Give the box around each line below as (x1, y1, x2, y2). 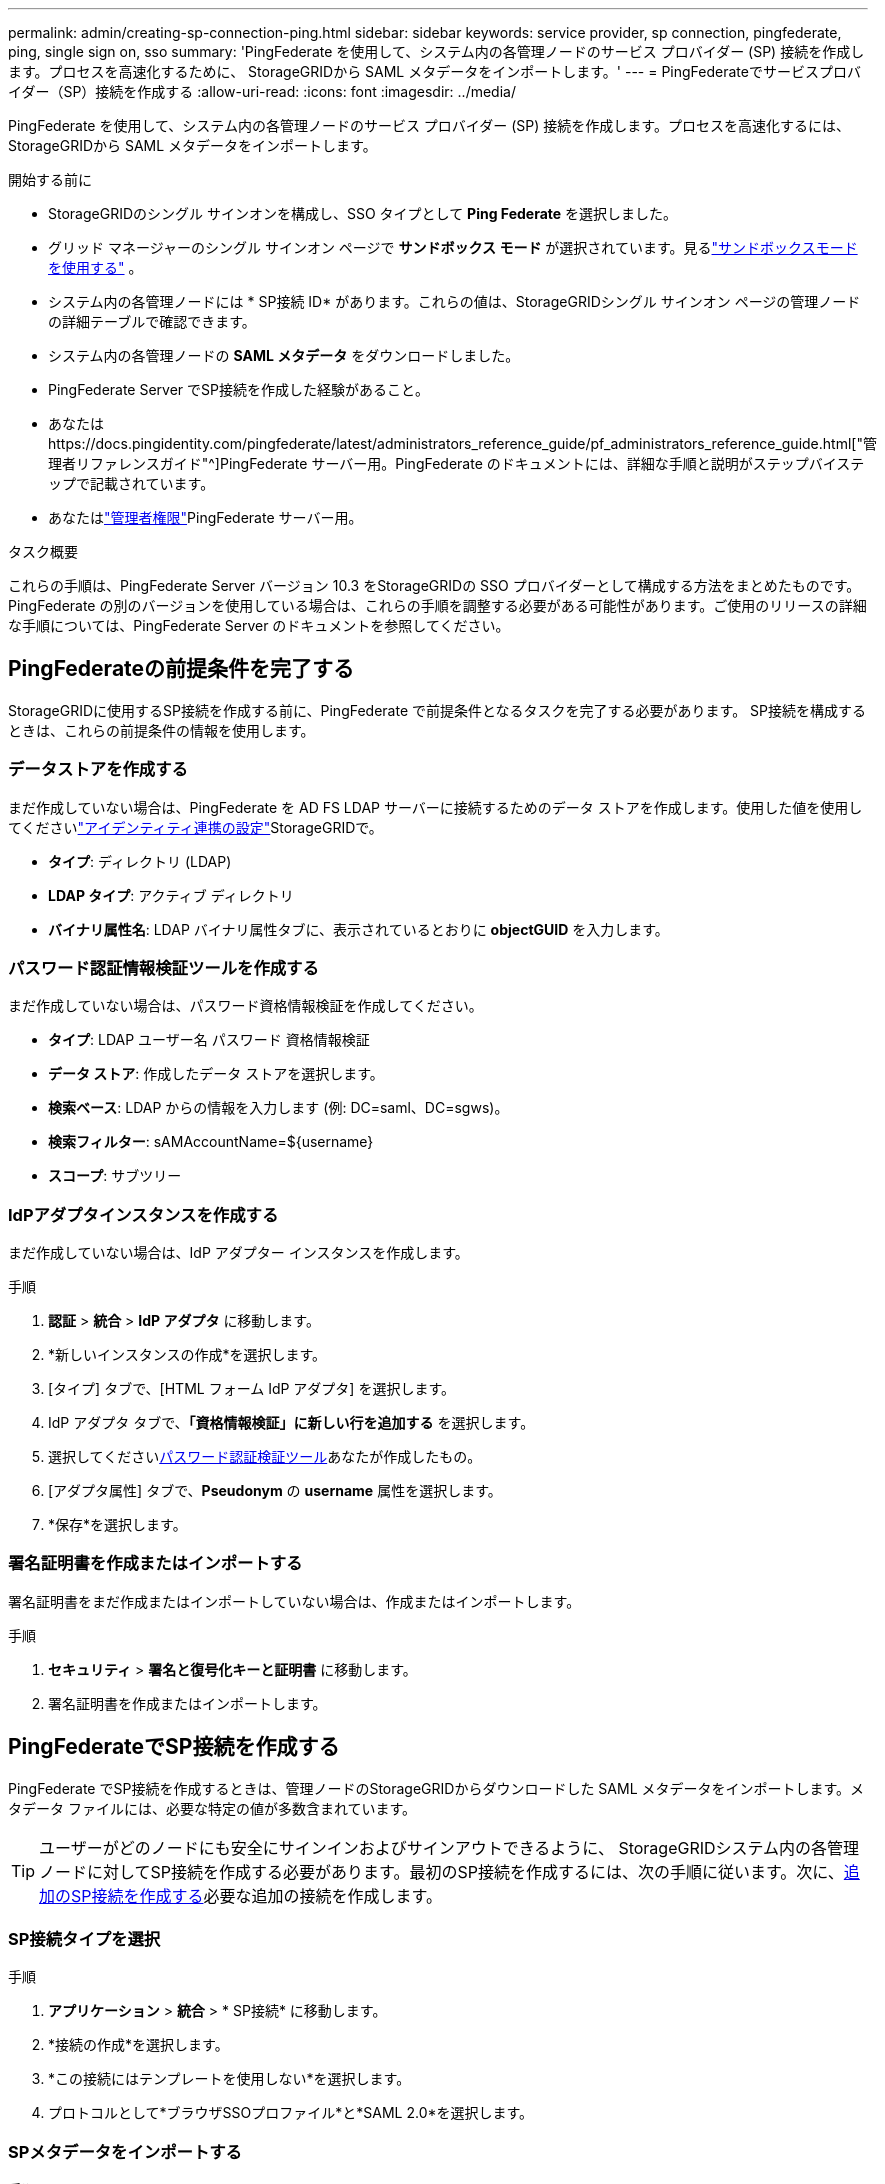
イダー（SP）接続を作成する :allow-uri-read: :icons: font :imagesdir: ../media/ (8, 83, 516, 100)
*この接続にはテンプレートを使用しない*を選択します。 (48, 2070, 411, 2088)
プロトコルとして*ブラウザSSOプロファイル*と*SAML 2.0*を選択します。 (48, 2104, 534, 2122)
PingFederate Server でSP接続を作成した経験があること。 (48, 381, 429, 398)
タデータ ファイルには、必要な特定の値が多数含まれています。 (8, 1799, 417, 1817)
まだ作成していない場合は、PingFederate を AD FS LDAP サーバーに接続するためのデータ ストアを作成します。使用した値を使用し (8, 798, 863, 816)
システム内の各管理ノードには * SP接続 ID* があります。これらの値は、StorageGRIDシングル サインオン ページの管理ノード (48, 293, 861, 310)
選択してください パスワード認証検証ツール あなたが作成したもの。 (48, 1448, 482, 1466)
